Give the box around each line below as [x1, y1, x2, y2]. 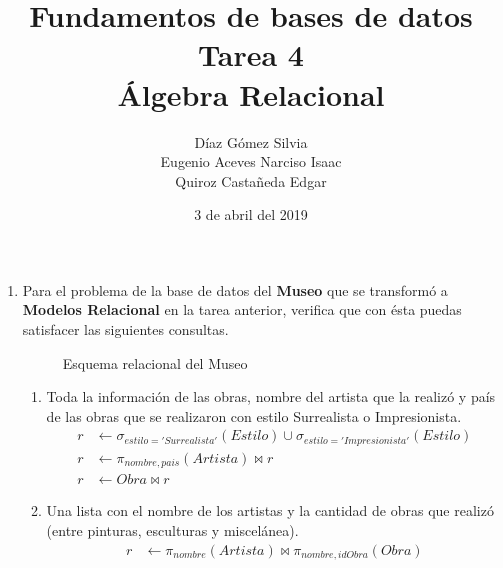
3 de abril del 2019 [194, 204, 308, 225]
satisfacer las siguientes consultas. [22, 319, 229, 340]
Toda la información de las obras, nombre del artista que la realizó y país [46, 386, 496, 407]
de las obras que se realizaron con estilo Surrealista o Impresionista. [46, 405, 462, 426]
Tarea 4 [198, 34, 304, 75]
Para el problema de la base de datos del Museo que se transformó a [22, 279, 448, 300]
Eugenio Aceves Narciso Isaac [160, 151, 342, 172]
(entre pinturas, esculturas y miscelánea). [46, 520, 299, 541]
